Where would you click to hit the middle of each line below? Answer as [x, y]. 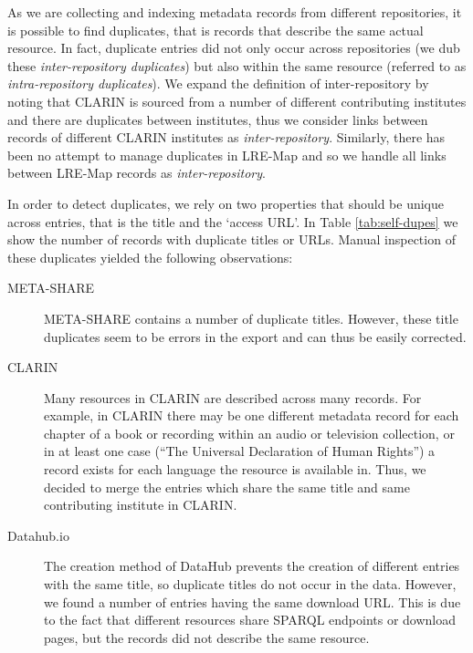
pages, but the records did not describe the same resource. [207, 637]
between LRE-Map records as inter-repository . [137, 173]
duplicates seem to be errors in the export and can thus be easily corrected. [255, 336]
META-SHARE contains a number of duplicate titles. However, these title [251, 318]
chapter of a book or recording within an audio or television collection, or [249, 433]
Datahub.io [38, 535]
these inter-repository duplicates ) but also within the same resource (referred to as [237, 65]
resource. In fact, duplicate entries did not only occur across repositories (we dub [234, 48]
